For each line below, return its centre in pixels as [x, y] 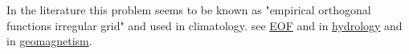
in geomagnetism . [49, 41]
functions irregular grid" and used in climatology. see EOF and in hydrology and [204, 25]
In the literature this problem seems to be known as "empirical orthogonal [189, 10]
